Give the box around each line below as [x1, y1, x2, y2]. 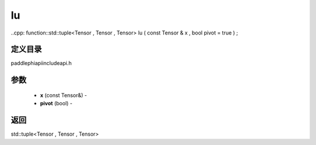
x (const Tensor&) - [40, 91, 87, 99]
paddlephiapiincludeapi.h [11, 60, 72, 67]
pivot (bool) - [40, 100, 73, 107]
